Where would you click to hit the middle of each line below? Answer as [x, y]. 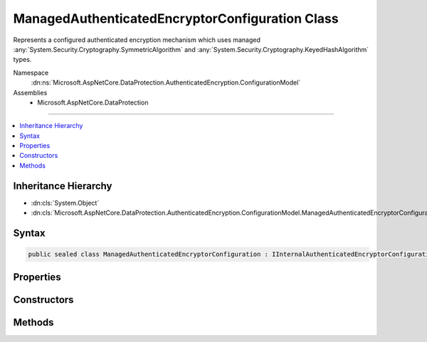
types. [22, 60]
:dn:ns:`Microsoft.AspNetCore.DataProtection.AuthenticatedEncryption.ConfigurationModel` [166, 82]
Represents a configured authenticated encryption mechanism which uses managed [137, 40]
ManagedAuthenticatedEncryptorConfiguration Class [176, 18]
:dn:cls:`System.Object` [65, 203]
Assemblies [30, 92]
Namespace [31, 73]
